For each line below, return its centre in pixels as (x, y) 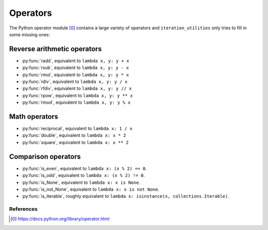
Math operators (34, 116)
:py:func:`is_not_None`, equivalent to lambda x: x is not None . (91, 189)
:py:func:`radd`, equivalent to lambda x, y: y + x (75, 61)
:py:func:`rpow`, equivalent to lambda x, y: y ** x (77, 95)
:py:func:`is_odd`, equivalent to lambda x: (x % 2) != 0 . (83, 175)
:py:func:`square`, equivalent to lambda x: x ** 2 (75, 142)
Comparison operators (45, 156)
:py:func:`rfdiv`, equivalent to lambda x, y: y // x (77, 88)
